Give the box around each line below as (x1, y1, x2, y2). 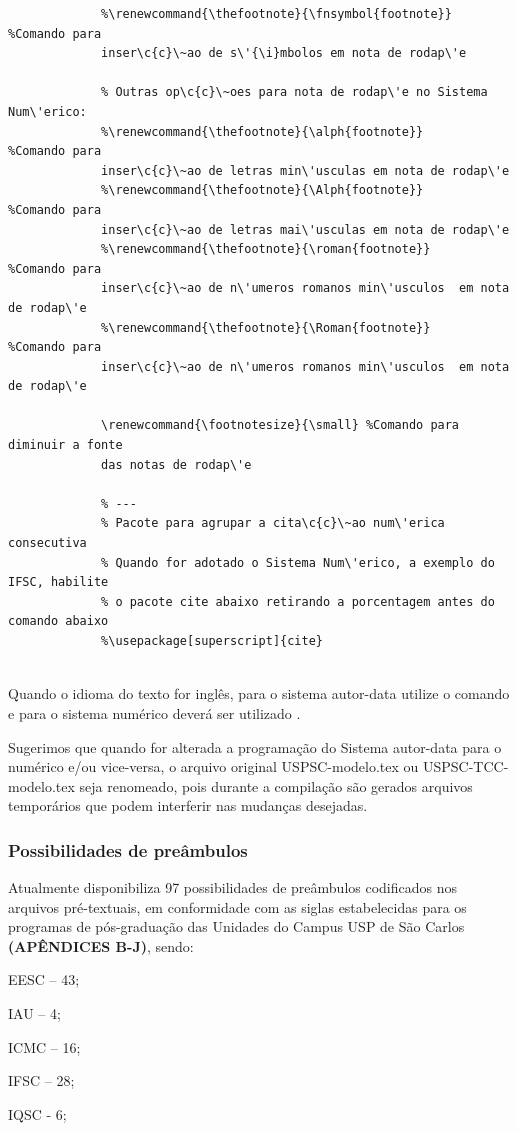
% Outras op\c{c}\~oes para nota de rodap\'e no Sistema (101, 85, 488, 100)
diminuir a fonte (8, 438, 123, 453)
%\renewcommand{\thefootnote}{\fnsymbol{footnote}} (101, 7, 452, 21)
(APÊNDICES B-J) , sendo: (8, 935, 194, 956)
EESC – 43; (8, 969, 80, 990)
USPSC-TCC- (422, 756, 509, 777)
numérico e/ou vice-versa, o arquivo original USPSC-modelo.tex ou (8, 756, 419, 777)
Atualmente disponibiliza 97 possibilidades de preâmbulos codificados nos (8, 877, 457, 898)
